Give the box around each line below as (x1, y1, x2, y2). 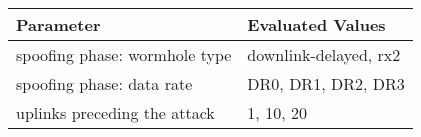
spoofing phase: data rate (16, 72, 193, 95)
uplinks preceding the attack (16, 101, 215, 124)
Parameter (16, 13, 101, 36)
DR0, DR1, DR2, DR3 (247, 72, 405, 95)
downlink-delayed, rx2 (247, 43, 401, 66)
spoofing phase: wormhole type (16, 43, 232, 66)
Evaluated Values (247, 13, 386, 36)
